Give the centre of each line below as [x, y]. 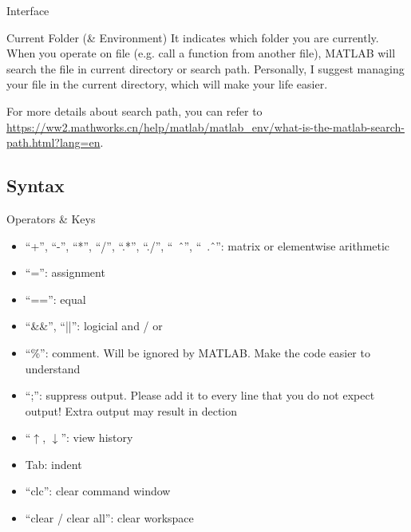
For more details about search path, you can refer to [134, 110]
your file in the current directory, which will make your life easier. [167, 84]
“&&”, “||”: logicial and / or [94, 326]
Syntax [36, 185]
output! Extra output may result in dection [131, 410]
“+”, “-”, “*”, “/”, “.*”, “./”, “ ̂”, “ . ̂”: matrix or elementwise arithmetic [207, 245]
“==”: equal [55, 299]
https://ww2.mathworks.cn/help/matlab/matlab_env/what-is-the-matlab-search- [205, 126]
